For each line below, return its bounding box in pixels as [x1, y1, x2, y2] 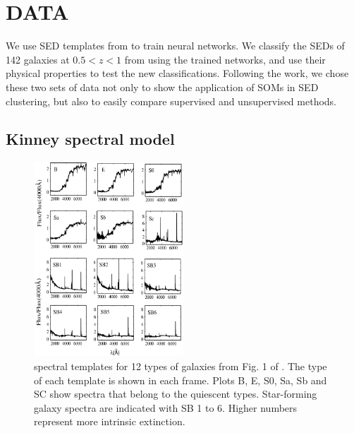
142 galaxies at [6, 52, 70, 66]
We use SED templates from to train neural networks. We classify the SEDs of [6, 38, 345, 53]
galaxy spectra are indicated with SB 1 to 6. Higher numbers [34, 400, 298, 415]
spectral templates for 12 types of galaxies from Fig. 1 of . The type [34, 358, 327, 373]
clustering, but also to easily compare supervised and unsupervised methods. [6, 93, 337, 108]
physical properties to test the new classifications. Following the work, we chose [6, 66, 349, 81]
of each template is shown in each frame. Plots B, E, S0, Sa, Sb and [34, 372, 327, 387]
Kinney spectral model [6, 128, 175, 150]
